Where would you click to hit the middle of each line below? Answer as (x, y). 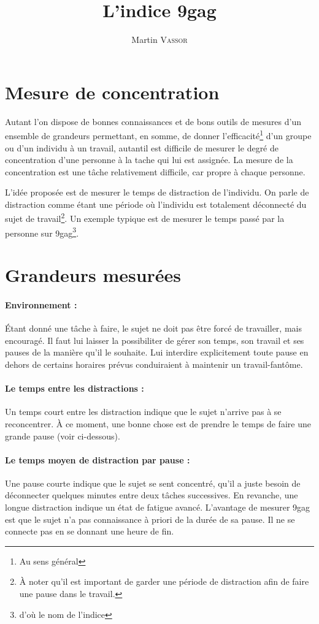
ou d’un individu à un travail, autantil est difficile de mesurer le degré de (142, 147)
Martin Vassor (159, 40)
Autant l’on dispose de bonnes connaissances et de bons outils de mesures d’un (153, 121)
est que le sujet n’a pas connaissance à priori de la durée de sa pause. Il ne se (150, 519)
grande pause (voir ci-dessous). (63, 436)
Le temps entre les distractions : (75, 388)
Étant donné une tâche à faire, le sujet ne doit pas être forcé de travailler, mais (153, 328)
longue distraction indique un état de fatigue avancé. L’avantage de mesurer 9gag (158, 507)
